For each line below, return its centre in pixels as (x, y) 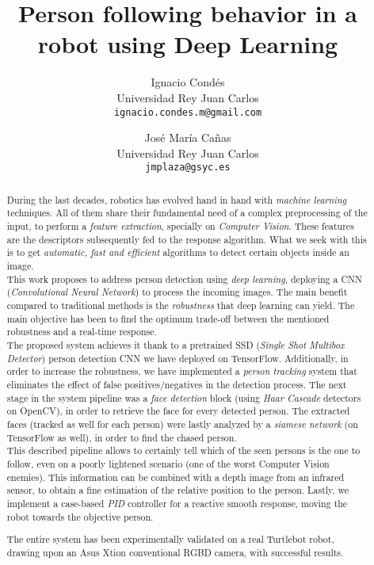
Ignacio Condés (188, 82)
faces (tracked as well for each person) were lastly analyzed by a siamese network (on (182, 424)
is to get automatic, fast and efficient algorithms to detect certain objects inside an (178, 252)
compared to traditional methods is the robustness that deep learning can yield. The (181, 305)
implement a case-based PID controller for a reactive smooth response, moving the (177, 503)
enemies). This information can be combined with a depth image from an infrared (176, 477)
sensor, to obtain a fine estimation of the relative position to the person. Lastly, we (178, 490)
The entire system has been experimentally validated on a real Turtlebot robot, (170, 539)
